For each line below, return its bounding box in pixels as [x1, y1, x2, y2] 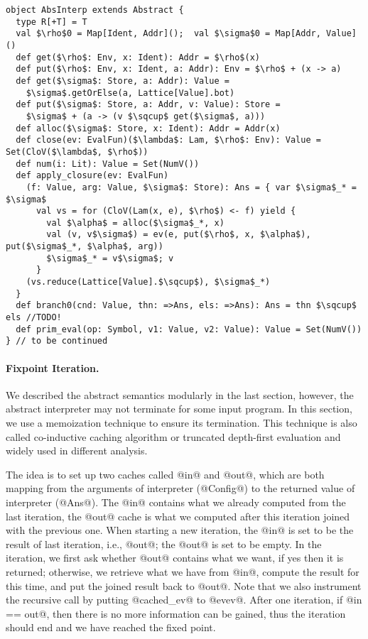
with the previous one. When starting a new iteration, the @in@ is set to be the [6, 523, 354, 537]
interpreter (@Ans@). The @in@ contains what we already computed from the [6, 494, 346, 509]
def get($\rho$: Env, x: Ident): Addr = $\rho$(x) [16, 52, 260, 62]
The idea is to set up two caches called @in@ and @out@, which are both [6, 466, 325, 481]
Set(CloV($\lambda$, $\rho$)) [6, 146, 148, 157]
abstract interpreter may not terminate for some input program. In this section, [6, 401, 352, 416]
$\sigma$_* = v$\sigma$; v [46, 253, 174, 263]
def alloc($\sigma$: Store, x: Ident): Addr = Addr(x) [16, 123, 281, 133]
